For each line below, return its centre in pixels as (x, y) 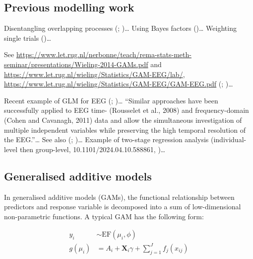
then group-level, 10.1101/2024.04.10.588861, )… (93, 149)
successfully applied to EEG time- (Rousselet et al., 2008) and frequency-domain (126, 110)
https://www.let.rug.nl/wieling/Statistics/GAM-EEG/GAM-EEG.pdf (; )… (119, 84)
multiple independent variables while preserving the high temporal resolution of (125, 129)
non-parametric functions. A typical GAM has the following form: (104, 216)
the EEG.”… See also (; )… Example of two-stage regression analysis (106, 139)
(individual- (228, 139)
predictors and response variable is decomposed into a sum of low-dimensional (123, 207)
